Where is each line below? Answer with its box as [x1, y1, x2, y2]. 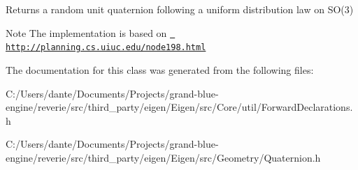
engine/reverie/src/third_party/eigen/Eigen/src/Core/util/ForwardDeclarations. [6, 100, 353, 114]
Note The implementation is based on [6, 25, 167, 40]
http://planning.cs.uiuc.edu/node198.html [6, 42, 206, 53]
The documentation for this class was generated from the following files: [6, 62, 314, 77]
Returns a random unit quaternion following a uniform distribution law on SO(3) [6, 2, 354, 16]
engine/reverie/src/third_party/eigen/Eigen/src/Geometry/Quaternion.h [6, 150, 321, 164]
